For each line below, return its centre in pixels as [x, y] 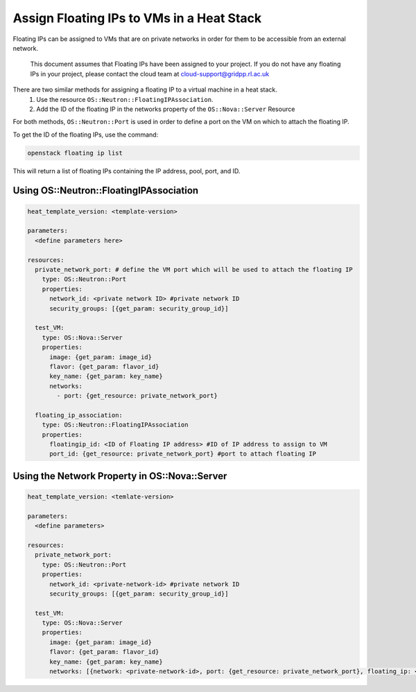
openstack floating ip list [75, 153]
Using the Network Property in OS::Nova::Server [120, 476]
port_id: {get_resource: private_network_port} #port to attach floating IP [183, 454]
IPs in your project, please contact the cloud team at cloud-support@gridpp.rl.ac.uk [150, 73]
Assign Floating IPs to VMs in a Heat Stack [137, 18]
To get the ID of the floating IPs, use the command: [86, 135]
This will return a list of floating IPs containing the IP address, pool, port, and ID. [127, 171]
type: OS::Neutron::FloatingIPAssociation [115, 425]
